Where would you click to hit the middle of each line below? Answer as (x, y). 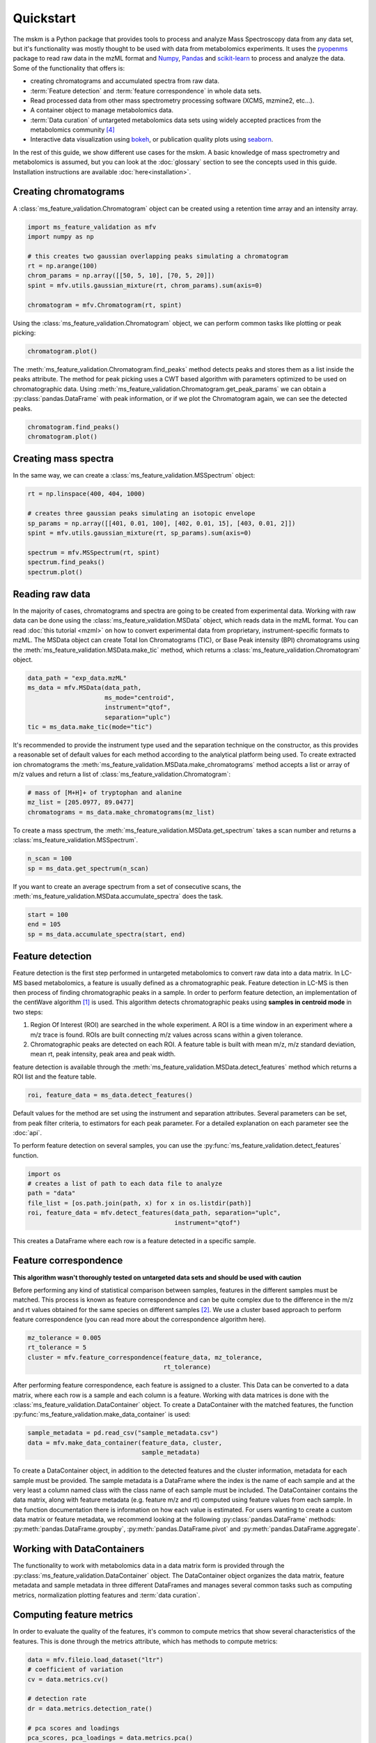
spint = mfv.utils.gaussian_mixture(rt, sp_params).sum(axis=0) (140, 533)
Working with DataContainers (79, 1549)
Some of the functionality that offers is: (69, 68)
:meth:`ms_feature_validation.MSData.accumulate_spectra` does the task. (118, 896)
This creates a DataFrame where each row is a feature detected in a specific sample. (134, 1240)
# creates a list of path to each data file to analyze (125, 1184)
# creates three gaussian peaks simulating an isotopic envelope (141, 513)
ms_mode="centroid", (140, 698)
